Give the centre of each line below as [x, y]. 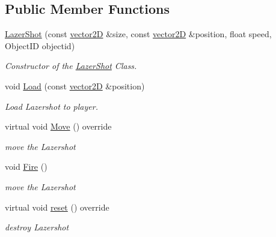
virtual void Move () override [58, 126]
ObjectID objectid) [40, 45]
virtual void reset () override [57, 207]
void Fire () [26, 166]
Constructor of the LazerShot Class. [71, 66]
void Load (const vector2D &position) [75, 85]
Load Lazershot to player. [51, 106]
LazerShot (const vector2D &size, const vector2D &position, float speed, [138, 34]
